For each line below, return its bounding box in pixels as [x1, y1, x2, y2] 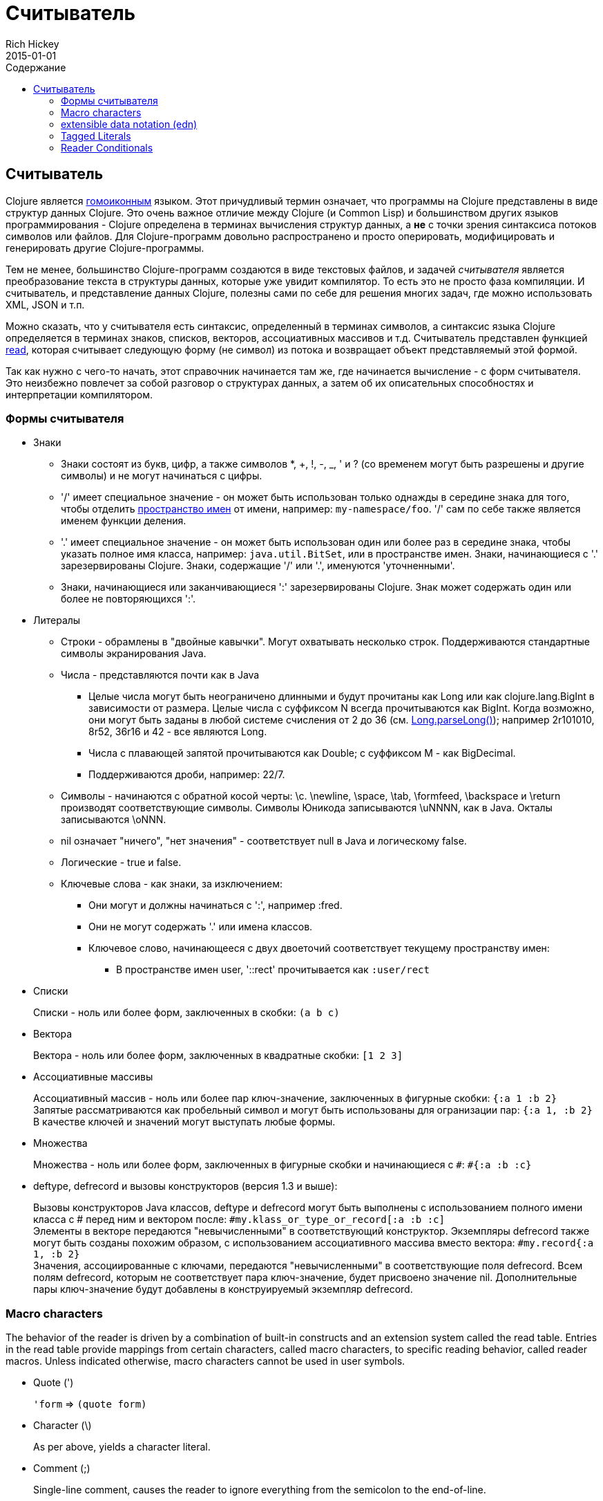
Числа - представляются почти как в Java [61, 669, 260, 681]
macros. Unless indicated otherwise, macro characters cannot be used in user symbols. [6, 1355, 405, 1368]
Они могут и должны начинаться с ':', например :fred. [88, 899, 343, 912]
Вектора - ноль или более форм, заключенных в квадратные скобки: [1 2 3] [33, 1049, 403, 1062]
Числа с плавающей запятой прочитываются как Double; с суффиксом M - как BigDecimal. [88, 747, 516, 759]
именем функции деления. [61, 515, 186, 527]
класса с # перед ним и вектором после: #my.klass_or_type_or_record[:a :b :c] [33, 1213, 445, 1226]
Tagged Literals [61, 129, 131, 142]
